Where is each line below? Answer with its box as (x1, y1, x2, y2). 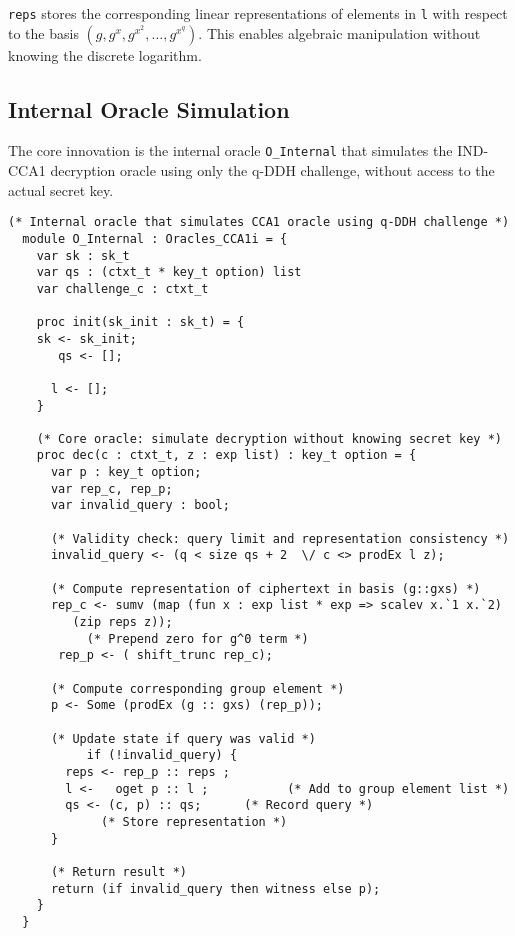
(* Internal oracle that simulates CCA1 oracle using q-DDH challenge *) (8, 215, 510, 230)
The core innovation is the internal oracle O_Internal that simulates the (8, 140, 453, 161)
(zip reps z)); (72, 615, 173, 630)
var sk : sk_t (36, 248, 130, 263)
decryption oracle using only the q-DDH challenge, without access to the (50, 160, 495, 181)
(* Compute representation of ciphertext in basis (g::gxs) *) (50, 581, 481, 596)
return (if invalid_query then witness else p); (50, 881, 381, 896)
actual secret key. (8, 179, 114, 200)
